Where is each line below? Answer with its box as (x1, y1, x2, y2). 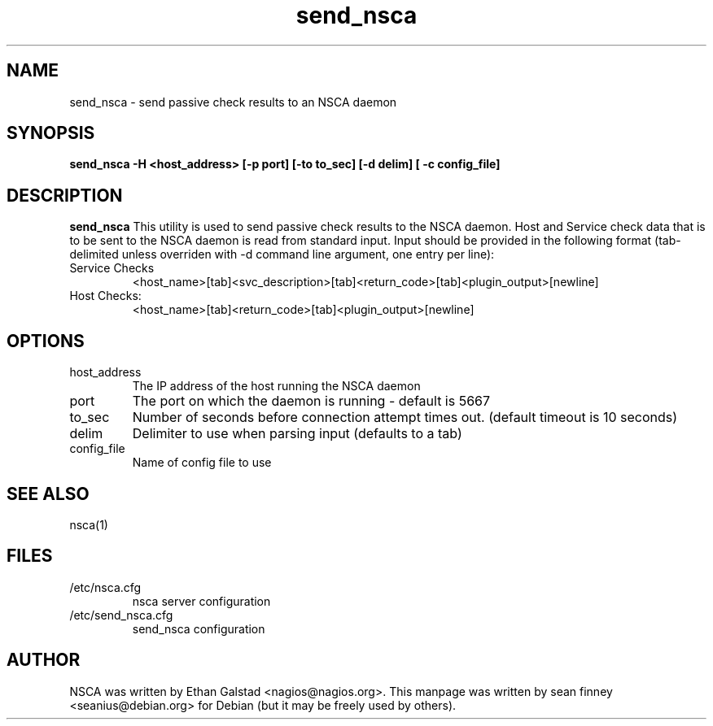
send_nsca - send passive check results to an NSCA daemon (69, 94, 397, 109)
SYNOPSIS (7, 123, 95, 144)
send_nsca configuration (132, 621, 265, 636)
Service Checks (69, 261, 155, 276)
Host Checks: (69, 289, 142, 303)
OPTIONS (7, 330, 85, 351)
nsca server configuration (132, 593, 271, 608)
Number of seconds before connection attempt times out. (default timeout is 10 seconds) (132, 409, 678, 426)
